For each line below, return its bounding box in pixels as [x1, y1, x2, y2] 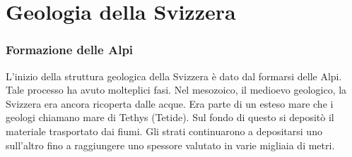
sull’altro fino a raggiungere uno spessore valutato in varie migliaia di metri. [6, 137, 335, 152]
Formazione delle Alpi [6, 41, 134, 58]
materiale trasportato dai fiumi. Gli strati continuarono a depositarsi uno [6, 123, 322, 138]
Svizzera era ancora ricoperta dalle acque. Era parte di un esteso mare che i [6, 96, 334, 111]
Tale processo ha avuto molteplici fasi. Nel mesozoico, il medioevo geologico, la [6, 82, 347, 97]
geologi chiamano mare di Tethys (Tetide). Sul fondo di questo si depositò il [6, 110, 334, 125]
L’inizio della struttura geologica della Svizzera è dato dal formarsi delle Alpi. [6, 68, 342, 83]
